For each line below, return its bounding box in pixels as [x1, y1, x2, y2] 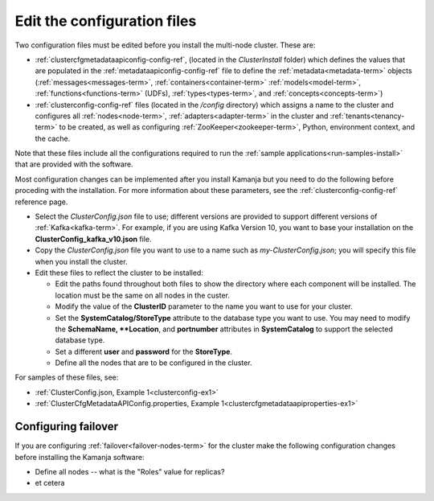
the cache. [35, 133, 71, 143]
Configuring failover [14, 420, 118, 433]
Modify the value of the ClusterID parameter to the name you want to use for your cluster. [55, 302, 353, 311]
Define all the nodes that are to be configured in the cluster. [55, 358, 252, 368]
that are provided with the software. [14, 159, 133, 169]
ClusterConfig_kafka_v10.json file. [35, 234, 152, 244]
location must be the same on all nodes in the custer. [55, 290, 231, 300]
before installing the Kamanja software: [14, 452, 145, 462]
